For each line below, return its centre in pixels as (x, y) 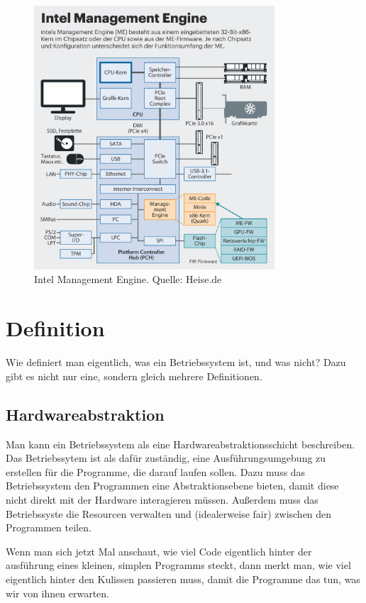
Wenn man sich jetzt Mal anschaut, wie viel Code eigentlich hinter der (159, 551)
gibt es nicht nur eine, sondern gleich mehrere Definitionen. (134, 376)
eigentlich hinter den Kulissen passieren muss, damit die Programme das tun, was (183, 579)
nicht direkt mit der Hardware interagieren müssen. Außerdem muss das (162, 499)
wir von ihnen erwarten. (57, 593)
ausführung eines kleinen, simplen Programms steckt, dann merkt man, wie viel (178, 565)
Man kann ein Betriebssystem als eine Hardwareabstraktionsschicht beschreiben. (181, 444)
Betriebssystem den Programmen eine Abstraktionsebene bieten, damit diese (172, 486)
